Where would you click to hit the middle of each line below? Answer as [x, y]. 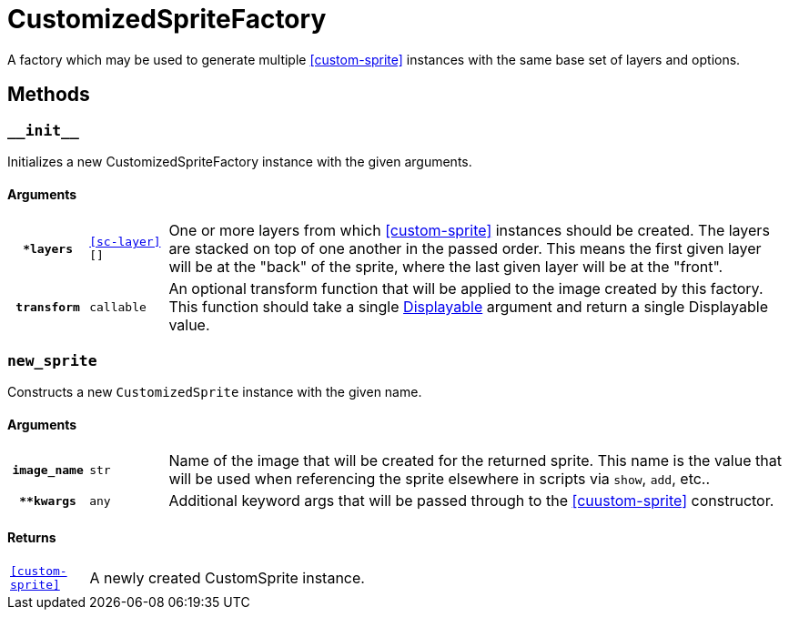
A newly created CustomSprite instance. [227, 578]
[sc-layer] [125, 242]
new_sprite [52, 360]
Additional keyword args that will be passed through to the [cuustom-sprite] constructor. [471, 501]
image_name [48, 470]
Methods [49, 95]
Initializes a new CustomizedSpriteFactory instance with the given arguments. [240, 161]
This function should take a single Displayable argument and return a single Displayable [469, 307]
